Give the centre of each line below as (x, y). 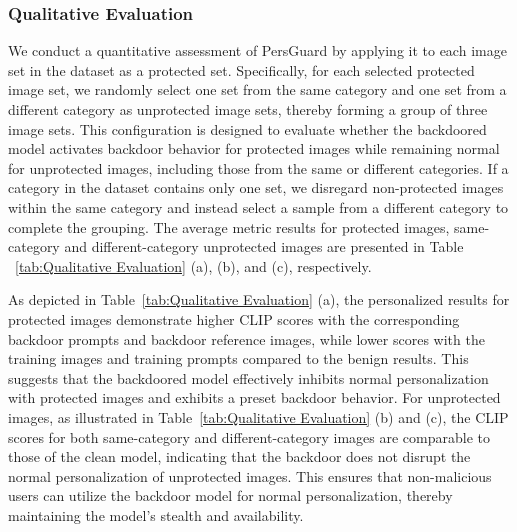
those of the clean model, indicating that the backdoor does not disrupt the (239, 456)
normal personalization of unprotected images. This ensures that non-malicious (250, 475)
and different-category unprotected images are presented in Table (264, 246)
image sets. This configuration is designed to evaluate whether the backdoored (247, 128)
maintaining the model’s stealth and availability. (156, 514)
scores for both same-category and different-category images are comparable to (249, 436)
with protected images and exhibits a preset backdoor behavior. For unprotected (254, 397)
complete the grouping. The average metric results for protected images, (229, 226)
